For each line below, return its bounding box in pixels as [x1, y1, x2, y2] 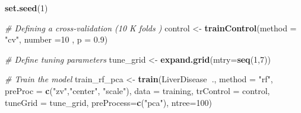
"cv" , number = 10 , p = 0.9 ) [5, 33, 108, 46]
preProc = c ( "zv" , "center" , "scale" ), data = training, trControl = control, [5, 84, 270, 96]
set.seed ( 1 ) [5, 2, 48, 14]
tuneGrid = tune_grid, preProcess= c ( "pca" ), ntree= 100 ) [5, 96, 212, 108]
